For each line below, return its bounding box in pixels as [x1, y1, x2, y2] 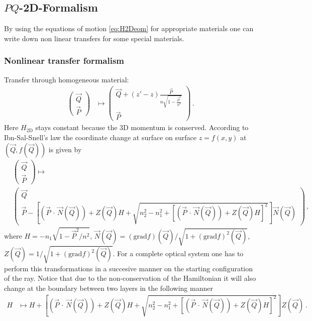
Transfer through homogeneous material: [4, 74, 129, 84]
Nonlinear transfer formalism [4, 54, 124, 67]
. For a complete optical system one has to [113, 248, 244, 259]
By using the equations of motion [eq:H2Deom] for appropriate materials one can [4, 23, 254, 34]
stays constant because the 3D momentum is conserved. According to [35, 122, 249, 133]
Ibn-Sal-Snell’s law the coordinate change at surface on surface [4, 132, 197, 142]
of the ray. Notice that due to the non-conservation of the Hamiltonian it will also [4, 273, 256, 283]
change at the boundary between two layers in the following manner [4, 283, 213, 293]
